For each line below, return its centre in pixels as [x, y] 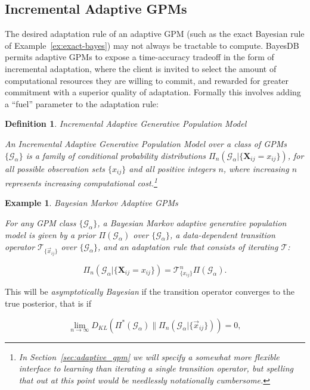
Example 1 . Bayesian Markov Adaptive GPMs [92, 203]
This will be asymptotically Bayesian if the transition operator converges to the [150, 291]
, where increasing [256, 168]
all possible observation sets [55, 168]
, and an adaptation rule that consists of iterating [188, 246]
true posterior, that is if [48, 303]
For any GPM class [41, 222]
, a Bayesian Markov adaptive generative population [192, 222]
